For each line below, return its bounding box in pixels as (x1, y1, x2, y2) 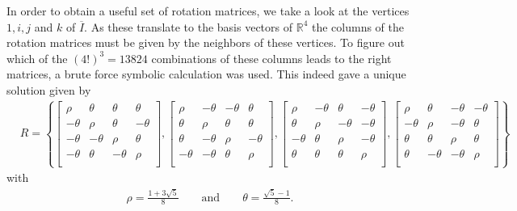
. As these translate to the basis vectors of (84, 18, 293, 35)
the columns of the (311, 18, 405, 35)
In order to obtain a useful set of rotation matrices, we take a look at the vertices (6, 2, 410, 19)
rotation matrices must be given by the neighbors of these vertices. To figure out (6, 34, 405, 51)
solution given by (6, 81, 91, 98)
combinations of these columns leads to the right (151, 49, 392, 66)
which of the (6, 49, 68, 66)
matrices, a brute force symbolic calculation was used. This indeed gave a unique (6, 65, 406, 82)
